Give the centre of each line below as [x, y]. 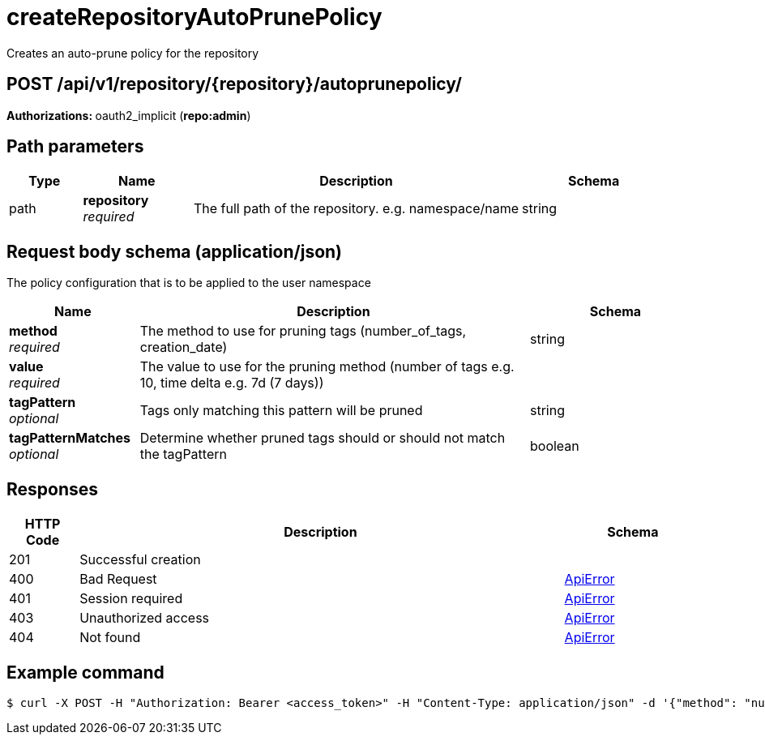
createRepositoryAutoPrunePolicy [194, 17]
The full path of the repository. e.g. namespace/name [356, 209]
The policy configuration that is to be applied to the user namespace [189, 283]
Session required [131, 599]
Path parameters [75, 147]
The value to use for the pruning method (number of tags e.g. [327, 367]
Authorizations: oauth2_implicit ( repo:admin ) [129, 115]
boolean [555, 446]
